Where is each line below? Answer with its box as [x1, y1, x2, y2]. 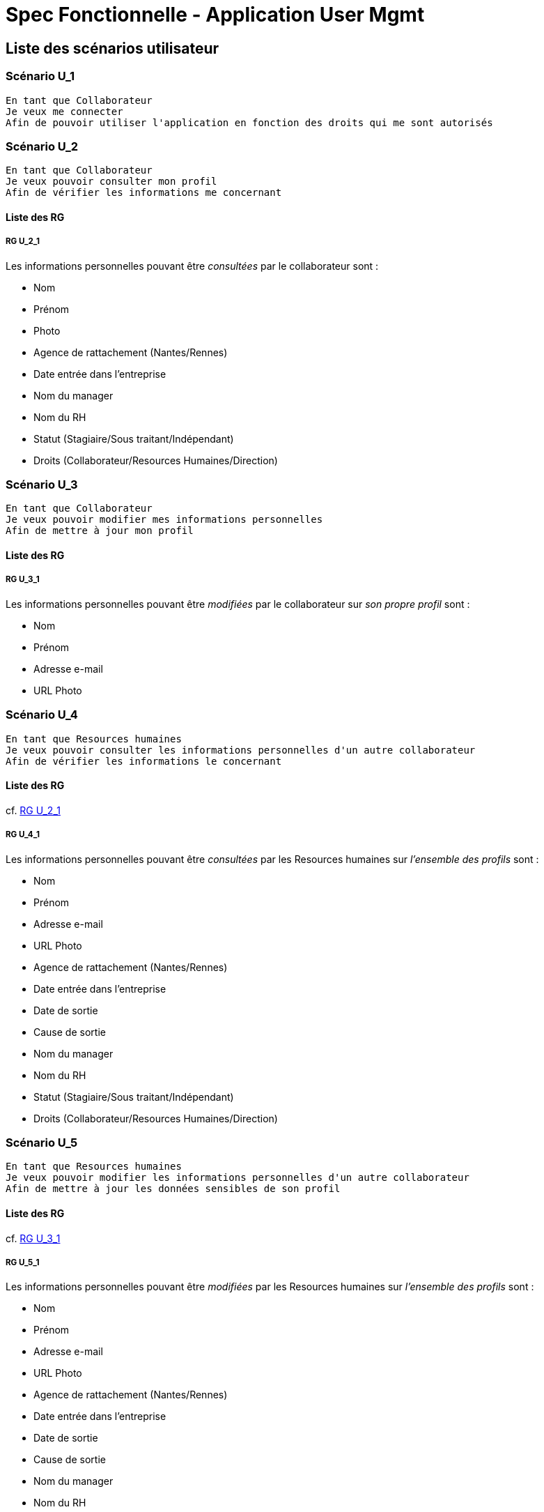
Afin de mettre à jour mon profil [6, 525, 194, 537]
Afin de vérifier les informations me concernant [6, 187, 282, 199]
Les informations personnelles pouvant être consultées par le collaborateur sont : [6, 259, 379, 272]
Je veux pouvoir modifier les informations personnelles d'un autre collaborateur [6, 1172, 469, 1184]
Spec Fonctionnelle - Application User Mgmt [6, 3, 425, 26]
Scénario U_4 [6, 708, 78, 722]
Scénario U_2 [6, 139, 79, 153]
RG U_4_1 [6, 830, 40, 840]
